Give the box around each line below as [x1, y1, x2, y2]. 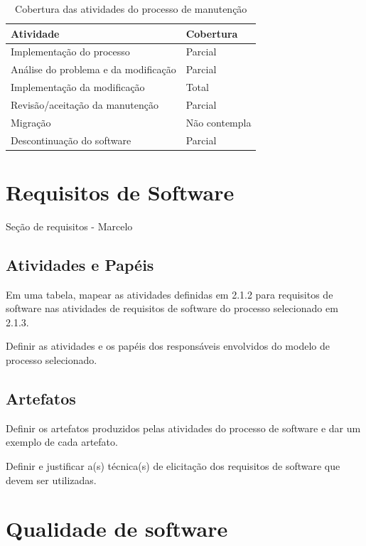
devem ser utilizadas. [6, 472, 97, 487]
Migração [11, 114, 51, 129]
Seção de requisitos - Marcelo [6, 218, 133, 233]
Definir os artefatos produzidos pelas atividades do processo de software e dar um [6, 420, 361, 435]
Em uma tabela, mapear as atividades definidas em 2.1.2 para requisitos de [6, 287, 333, 301]
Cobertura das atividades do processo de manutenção [15, 1, 247, 16]
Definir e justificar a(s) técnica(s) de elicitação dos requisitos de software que [6, 459, 340, 473]
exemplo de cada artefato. [6, 434, 118, 449]
